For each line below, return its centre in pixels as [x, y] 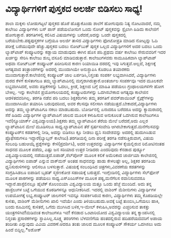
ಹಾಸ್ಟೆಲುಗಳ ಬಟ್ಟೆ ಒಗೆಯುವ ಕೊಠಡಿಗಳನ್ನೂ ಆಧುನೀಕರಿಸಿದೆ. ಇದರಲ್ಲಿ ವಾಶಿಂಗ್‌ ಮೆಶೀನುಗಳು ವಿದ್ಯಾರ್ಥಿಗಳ [81, 190]
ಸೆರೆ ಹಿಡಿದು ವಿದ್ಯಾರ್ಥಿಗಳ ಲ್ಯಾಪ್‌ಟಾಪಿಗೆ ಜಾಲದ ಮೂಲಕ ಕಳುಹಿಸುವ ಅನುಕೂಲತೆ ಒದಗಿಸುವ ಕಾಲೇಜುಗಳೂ [82, 115]
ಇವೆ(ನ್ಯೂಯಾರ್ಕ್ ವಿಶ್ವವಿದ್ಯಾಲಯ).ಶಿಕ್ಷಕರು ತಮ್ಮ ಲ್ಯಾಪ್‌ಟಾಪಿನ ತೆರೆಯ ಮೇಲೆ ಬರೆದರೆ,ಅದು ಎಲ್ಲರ [77, 121]
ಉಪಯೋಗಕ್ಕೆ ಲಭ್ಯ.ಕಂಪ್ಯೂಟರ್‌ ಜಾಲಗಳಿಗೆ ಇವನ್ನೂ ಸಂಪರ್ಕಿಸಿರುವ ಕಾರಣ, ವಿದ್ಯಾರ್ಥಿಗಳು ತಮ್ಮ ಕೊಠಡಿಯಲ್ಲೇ [84, 195]
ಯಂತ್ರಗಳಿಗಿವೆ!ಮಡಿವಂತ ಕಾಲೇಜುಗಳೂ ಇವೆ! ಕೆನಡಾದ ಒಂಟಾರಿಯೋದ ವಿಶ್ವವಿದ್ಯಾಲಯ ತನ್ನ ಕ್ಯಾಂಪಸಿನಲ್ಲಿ [80, 213]
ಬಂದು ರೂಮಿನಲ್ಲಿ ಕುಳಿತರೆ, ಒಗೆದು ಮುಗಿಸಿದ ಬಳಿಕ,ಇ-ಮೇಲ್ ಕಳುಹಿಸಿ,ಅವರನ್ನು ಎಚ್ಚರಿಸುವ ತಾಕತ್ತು [78, 206]
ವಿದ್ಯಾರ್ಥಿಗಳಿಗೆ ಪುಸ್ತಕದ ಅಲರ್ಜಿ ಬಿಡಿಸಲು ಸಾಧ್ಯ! [74, 9]
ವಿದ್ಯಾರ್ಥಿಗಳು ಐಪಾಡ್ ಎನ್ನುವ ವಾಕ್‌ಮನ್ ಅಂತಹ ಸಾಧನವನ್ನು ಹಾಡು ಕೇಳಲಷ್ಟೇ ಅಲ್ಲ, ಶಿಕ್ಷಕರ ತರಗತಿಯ [80, 161]
